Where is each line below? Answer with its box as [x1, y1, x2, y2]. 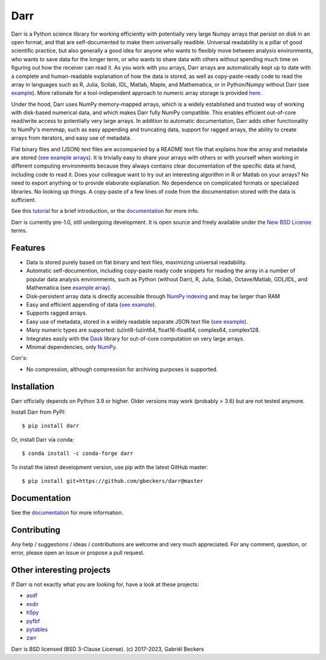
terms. [11, 227, 27, 234]
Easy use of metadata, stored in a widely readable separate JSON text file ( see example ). [26, 318, 248, 325]
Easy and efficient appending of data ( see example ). [26, 301, 156, 308]
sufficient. [11, 196, 36, 203]
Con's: [11, 355, 28, 362]
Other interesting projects [11, 565, 111, 575]
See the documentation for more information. [11, 509, 124, 516]
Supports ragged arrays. [26, 309, 88, 317]
